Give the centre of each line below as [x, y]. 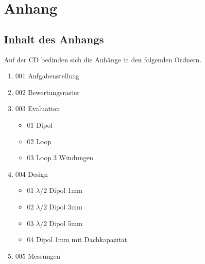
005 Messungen [38, 255]
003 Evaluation [38, 108]
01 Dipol [40, 124]
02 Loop [39, 141]
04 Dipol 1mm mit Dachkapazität [77, 239]
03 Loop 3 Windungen [60, 158]
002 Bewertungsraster [47, 92]
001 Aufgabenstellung [47, 76]
